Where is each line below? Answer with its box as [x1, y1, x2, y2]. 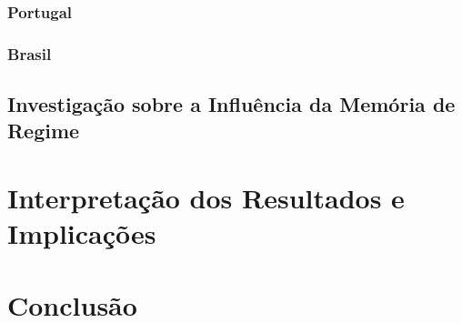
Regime [7, 116, 80, 145]
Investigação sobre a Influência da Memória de [7, 90, 456, 118]
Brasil [7, 42, 52, 65]
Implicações [7, 215, 156, 252]
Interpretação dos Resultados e [7, 179, 405, 217]
